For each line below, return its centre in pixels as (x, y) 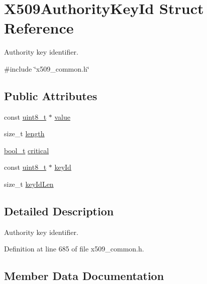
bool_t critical (27, 150)
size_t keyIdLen (29, 184)
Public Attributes (51, 95)
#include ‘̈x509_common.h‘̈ (47, 68)
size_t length (24, 133)
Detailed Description (59, 211)
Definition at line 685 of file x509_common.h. (74, 249)
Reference (39, 28)
